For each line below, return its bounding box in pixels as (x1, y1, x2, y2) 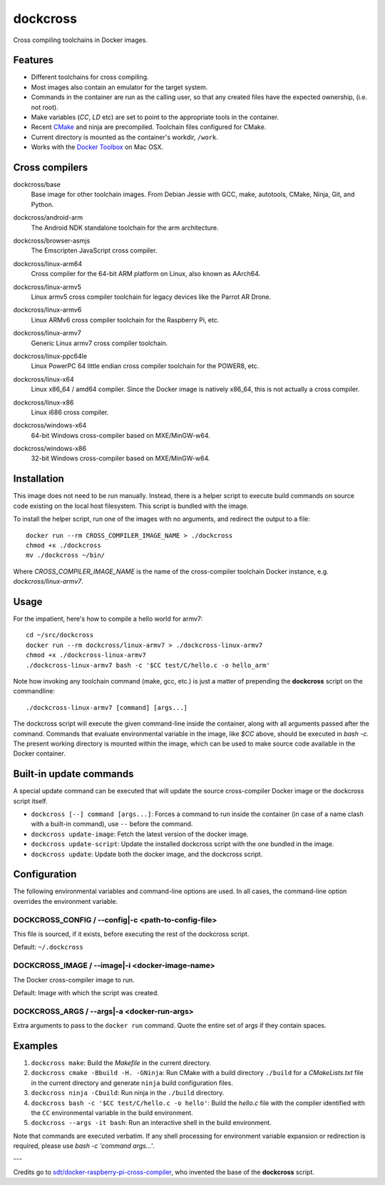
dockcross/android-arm (13, 213, 83, 222)
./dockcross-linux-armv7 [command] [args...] (26, 703, 188, 711)
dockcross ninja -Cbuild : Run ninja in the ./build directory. (31, 1089, 225, 1097)
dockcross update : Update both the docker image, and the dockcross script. (31, 850, 263, 858)
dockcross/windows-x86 (13, 444, 87, 453)
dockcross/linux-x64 (13, 375, 74, 383)
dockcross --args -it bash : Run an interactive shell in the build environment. (31, 1119, 272, 1127)
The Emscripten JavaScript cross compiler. (31, 246, 158, 255)
